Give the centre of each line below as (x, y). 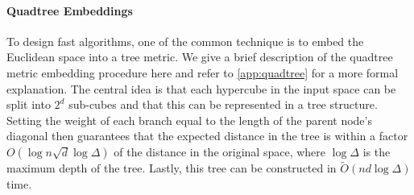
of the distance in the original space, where (219, 151)
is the (377, 151)
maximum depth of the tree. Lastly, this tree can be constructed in (172, 168)
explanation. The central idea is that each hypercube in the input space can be (201, 88)
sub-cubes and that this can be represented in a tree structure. (223, 104)
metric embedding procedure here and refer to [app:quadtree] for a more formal (203, 72)
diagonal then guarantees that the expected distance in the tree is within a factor (207, 136)
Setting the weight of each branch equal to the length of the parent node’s (189, 120)
